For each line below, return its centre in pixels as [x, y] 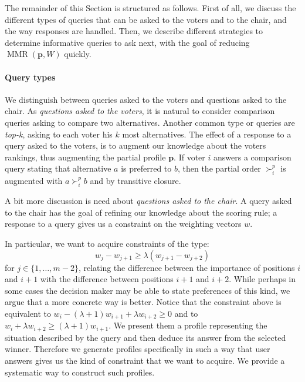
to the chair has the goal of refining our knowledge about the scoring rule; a [141, 212]
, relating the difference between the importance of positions [187, 267]
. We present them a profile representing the [188, 325]
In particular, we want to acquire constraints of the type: [107, 243]
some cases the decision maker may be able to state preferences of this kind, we [148, 290]
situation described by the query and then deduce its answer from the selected [145, 337]
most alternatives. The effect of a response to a [207, 134]
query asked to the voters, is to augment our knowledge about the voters [135, 145]
